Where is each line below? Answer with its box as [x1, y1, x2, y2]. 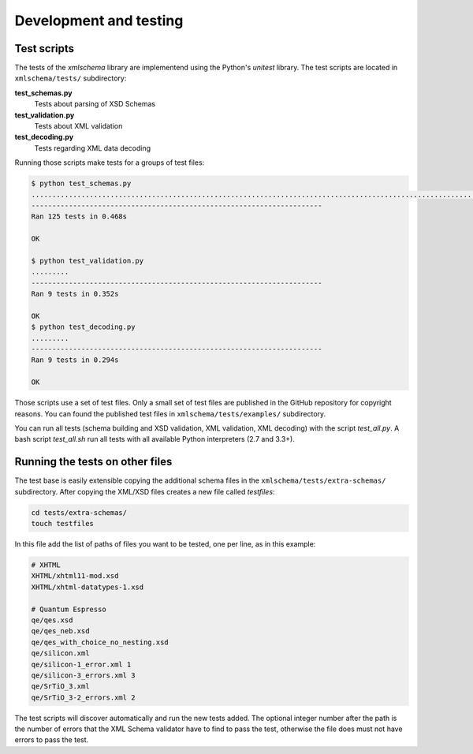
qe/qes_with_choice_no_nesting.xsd [31, 637, 169, 647]
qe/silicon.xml [31, 649, 90, 658]
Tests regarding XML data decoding [34, 143, 151, 153]
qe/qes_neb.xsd [31, 627, 90, 636]
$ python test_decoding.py [31, 323, 136, 331]
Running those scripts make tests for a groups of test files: [14, 158, 205, 167]
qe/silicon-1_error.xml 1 [31, 659, 132, 669]
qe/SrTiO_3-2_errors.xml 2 [31, 692, 136, 702]
